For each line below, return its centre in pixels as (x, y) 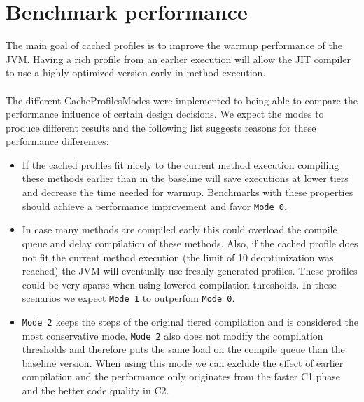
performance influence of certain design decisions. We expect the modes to (165, 114)
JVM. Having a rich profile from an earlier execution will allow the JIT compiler (178, 58)
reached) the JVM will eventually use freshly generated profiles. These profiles (190, 271)
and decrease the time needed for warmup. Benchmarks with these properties (188, 192)
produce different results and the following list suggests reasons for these (161, 127)
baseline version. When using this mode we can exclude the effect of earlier (183, 362)
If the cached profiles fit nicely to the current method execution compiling (181, 164)
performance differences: (57, 141)
